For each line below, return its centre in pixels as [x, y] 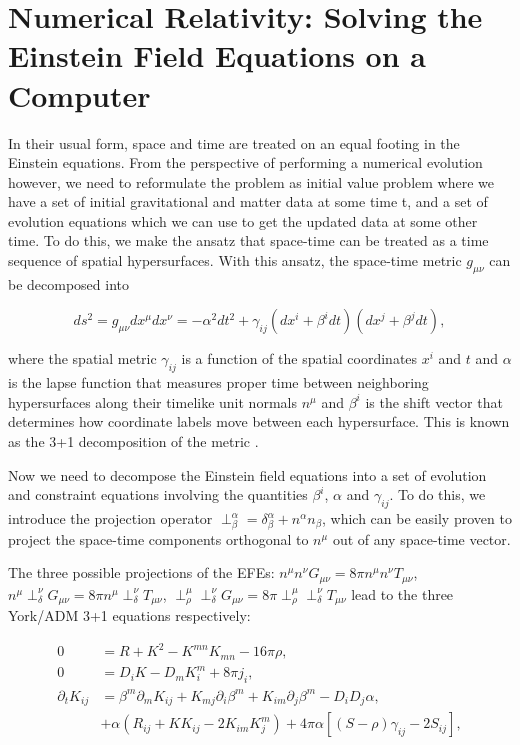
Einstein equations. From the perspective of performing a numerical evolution [245, 162]
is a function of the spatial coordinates [299, 358]
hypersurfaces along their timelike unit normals [152, 401]
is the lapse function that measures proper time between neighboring [218, 382]
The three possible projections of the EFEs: [141, 572]
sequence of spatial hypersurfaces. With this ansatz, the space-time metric [235, 260]
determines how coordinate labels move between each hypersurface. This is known [259, 421]
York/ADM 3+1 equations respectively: [129, 615]
